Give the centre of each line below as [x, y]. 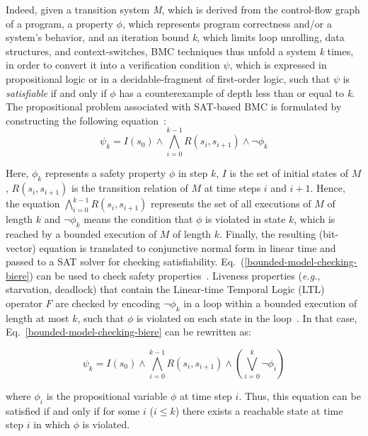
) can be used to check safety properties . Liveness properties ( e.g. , [175, 275]
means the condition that [138, 219]
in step [193, 173]
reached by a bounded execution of [81, 234]
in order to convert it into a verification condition [113, 65]
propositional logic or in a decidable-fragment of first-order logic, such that [168, 78]
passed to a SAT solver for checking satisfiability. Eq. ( [125, 262]
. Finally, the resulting [268, 234]
